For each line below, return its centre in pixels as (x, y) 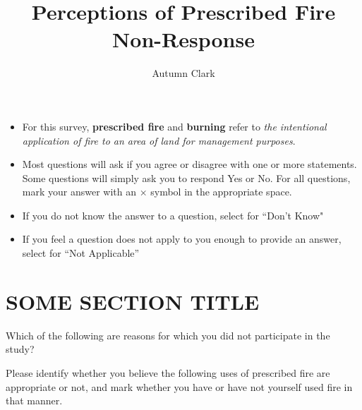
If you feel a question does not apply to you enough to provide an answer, (182, 239)
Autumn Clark (183, 73)
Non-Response (183, 39)
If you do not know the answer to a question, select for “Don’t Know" (173, 215)
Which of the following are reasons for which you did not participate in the (168, 335)
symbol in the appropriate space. (221, 192)
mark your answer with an (79, 192)
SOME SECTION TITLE (133, 301)
